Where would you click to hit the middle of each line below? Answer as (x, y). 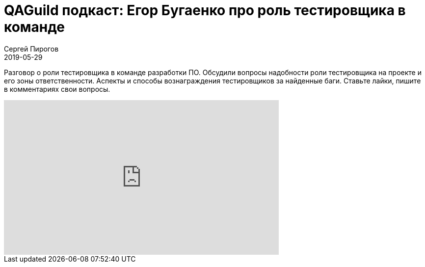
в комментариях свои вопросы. (57, 89)
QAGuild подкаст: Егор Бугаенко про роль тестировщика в (205, 10)
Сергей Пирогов (31, 49)
